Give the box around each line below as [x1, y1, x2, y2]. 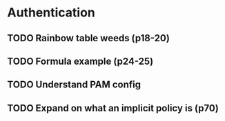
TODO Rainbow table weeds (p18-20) [7, 32, 170, 44]
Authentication [7, 5, 95, 21]
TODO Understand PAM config [7, 79, 141, 91]
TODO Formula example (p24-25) [7, 55, 154, 67]
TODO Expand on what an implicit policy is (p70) [7, 102, 219, 114]
